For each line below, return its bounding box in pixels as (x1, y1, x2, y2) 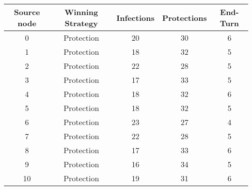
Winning (64, 6, 98, 17)
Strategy (64, 17, 98, 29)
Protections (162, 12, 207, 23)
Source (14, 6, 40, 17)
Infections (116, 12, 155, 23)
